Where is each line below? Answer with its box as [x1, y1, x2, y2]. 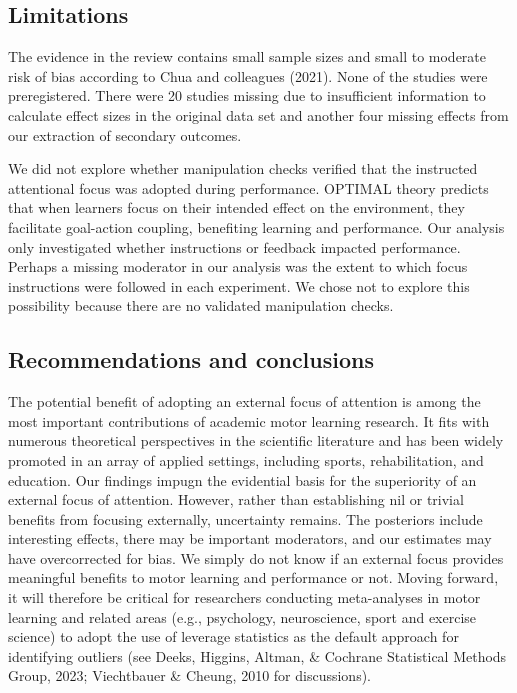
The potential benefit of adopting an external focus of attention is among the [8, 391, 481, 412]
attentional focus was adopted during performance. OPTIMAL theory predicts [8, 177, 489, 198]
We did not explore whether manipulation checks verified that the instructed [8, 158, 478, 179]
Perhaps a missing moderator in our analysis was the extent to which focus [8, 256, 468, 277]
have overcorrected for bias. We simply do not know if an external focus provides [8, 547, 504, 568]
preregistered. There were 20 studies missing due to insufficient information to [8, 85, 486, 106]
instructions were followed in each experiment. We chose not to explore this [8, 275, 470, 296]
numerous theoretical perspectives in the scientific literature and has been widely [8, 430, 504, 451]
